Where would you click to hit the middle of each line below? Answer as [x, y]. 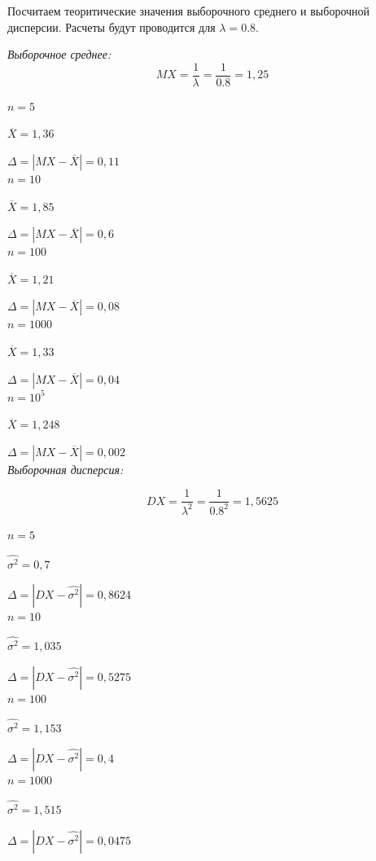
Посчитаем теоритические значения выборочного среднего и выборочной [189, 11]
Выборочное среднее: [59, 54]
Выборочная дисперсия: [66, 469]
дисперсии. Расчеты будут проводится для [111, 26]
